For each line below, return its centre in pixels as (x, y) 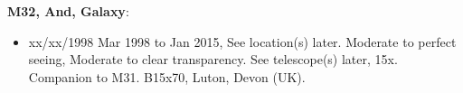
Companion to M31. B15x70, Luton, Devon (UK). (167, 76)
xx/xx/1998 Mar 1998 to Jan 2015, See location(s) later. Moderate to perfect (242, 41)
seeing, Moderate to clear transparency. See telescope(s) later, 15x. (213, 59)
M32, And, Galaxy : (68, 11)
